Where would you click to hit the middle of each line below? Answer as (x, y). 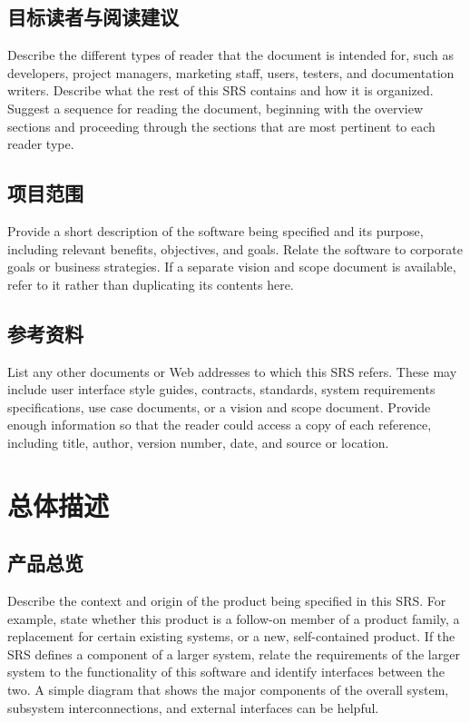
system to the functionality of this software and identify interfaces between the (226, 672)
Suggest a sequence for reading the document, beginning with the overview (215, 108)
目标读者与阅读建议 (93, 17)
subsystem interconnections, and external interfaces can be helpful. (193, 707)
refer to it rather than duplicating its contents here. (151, 284)
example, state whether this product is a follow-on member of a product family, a (234, 618)
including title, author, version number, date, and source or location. (198, 442)
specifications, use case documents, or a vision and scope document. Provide (219, 406)
